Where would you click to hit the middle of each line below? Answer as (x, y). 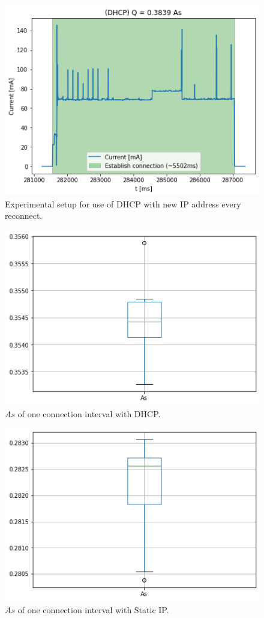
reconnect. (24, 216)
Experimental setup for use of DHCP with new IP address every (123, 203)
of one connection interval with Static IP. (93, 609)
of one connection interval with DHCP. (89, 413)
